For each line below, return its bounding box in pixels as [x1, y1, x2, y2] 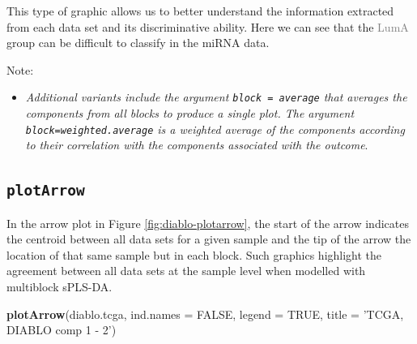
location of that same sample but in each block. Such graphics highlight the [6, 246, 382, 263]
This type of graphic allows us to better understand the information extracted [6, 2, 394, 19]
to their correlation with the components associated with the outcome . [25, 136, 368, 153]
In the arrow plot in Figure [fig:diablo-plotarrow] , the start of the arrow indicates [6, 214, 409, 231]
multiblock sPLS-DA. [6, 278, 113, 295]
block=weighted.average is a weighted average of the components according [25, 120, 405, 137]
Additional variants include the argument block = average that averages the [25, 88, 407, 105]
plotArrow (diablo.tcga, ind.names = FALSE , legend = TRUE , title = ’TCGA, [6, 305, 404, 322]
